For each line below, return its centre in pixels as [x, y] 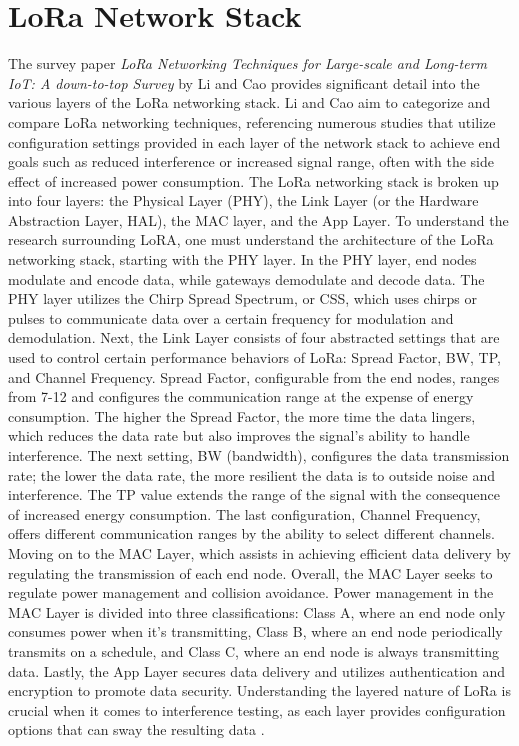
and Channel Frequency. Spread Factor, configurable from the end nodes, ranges [254, 376]
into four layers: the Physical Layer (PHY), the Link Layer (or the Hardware [243, 200]
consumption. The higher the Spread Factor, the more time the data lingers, [242, 415]
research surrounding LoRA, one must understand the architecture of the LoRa [251, 239]
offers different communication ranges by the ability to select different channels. [251, 533]
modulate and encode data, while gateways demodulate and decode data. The [246, 278]
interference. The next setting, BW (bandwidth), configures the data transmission [259, 455]
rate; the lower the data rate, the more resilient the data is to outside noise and [251, 474]
